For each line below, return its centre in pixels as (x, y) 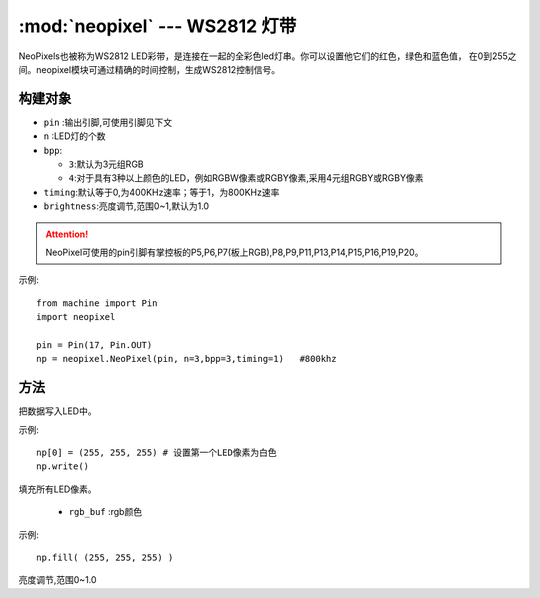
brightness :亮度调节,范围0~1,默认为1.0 (126, 206)
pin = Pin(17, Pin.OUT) (94, 344)
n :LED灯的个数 (74, 136)
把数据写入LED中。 (57, 411)
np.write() (63, 466)
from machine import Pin (97, 303)
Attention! (67, 234)
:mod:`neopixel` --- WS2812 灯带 (157, 26)
